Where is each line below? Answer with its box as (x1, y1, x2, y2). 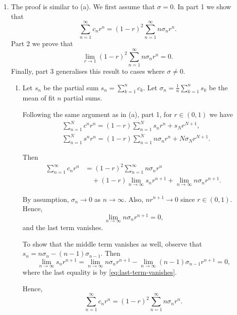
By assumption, (22, 194, 69, 204)
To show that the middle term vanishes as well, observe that (22, 238, 202, 249)
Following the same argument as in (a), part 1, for (22, 109, 172, 119)
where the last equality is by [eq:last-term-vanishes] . (22, 267, 177, 277)
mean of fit (22, 93, 55, 103)
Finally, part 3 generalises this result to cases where (11, 66, 165, 76)
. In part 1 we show (173, 1, 231, 11)
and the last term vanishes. (22, 222, 103, 232)
